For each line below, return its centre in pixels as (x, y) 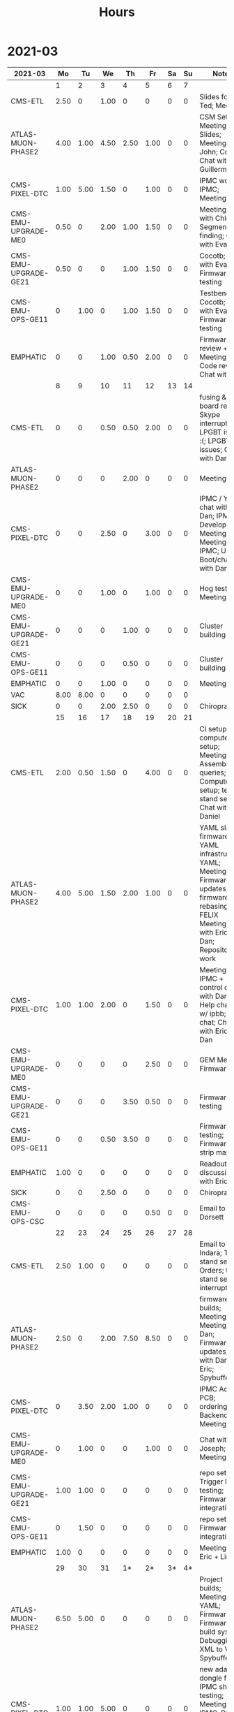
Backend (214, 1415)
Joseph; (213, 1448)
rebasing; (215, 906)
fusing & (213, 397)
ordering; (214, 1406)
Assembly (216, 763)
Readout (213, 1164)
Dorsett (212, 1217)
